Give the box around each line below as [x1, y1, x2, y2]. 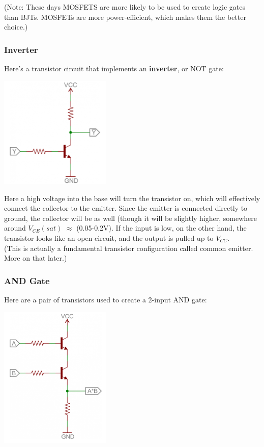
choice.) [4, 21, 28, 32]
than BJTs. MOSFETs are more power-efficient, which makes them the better [4, 11, 246, 22]
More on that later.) [4, 253, 67, 263]
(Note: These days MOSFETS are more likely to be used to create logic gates [4, 2, 246, 12]
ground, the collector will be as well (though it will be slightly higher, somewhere [4, 212, 257, 223]
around [4, 222, 26, 233]
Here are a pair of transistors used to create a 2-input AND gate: [4, 294, 207, 305]
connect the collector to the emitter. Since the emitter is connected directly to [4, 203, 248, 213]
